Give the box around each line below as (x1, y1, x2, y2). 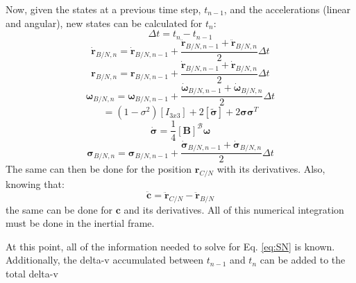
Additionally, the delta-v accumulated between (6, 252, 204, 267)
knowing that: (6, 177, 65, 191)
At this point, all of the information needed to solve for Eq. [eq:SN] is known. (6, 239, 335, 253)
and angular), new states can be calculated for (6, 15, 203, 30)
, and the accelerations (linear (223, 2, 350, 16)
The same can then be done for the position (6, 162, 192, 176)
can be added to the (260, 252, 346, 267)
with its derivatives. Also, (217, 162, 325, 176)
